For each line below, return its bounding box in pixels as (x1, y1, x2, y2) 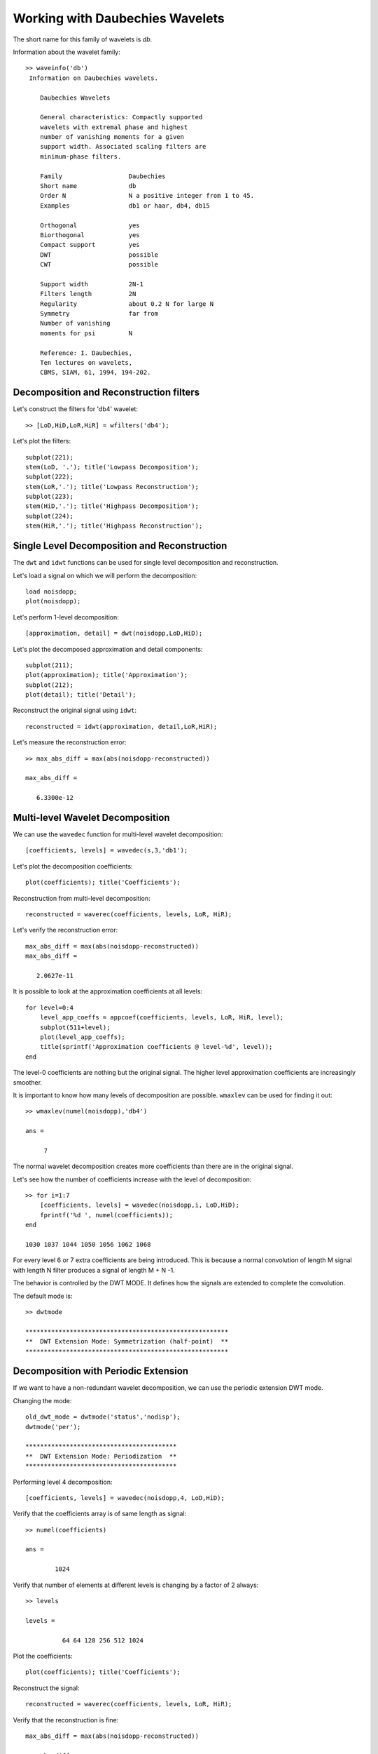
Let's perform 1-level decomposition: (13, 612, 119, 621)
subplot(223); (25, 493, 73, 501)
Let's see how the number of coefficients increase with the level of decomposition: (13, 1175, 252, 1184)
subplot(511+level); (39, 1023, 111, 1031)
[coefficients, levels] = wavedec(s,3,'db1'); (25, 846, 188, 855)
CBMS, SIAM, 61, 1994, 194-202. (39, 368, 151, 377)
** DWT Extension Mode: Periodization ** (25, 1452, 177, 1460)
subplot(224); (25, 512, 73, 520)
